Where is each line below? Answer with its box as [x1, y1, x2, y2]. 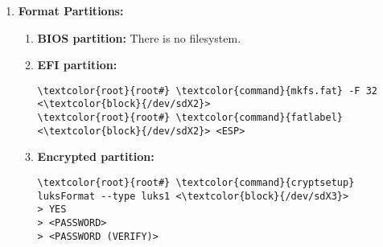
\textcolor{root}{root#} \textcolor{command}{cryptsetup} [37, 177, 355, 188]
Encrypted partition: [37, 148, 154, 165]
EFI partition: [37, 56, 117, 73]
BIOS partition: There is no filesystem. [37, 29, 241, 46]
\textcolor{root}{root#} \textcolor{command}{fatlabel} [37, 112, 344, 124]
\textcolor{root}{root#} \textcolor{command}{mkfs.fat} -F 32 [37, 84, 377, 97]
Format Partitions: [18, 2, 124, 19]
